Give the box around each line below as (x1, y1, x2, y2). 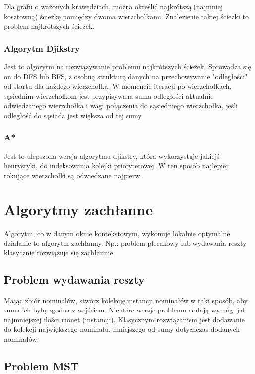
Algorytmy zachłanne (4, 199, 153, 219)
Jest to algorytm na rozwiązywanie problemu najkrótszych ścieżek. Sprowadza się (4, 62, 251, 71)
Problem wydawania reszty (4, 271, 145, 287)
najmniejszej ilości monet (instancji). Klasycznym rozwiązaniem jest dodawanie (4, 314, 245, 324)
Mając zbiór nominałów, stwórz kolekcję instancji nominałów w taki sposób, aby (4, 295, 248, 305)
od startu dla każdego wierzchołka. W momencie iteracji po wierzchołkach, (4, 81, 232, 91)
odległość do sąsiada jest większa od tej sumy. (4, 110, 143, 120)
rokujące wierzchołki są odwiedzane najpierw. (4, 170, 142, 180)
